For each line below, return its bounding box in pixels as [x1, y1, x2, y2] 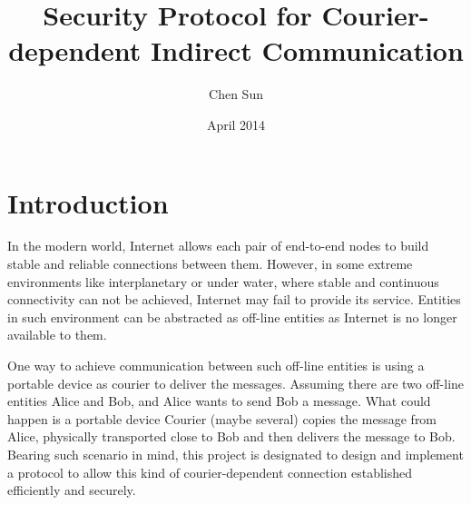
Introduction [7, 183, 169, 221]
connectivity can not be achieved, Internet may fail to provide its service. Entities [7, 290, 461, 309]
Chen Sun [209, 84, 263, 104]
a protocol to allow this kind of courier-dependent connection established [7, 462, 413, 481]
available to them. [7, 325, 107, 344]
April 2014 [206, 114, 266, 134]
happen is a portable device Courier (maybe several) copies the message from [7, 409, 437, 428]
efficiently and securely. [7, 480, 136, 500]
